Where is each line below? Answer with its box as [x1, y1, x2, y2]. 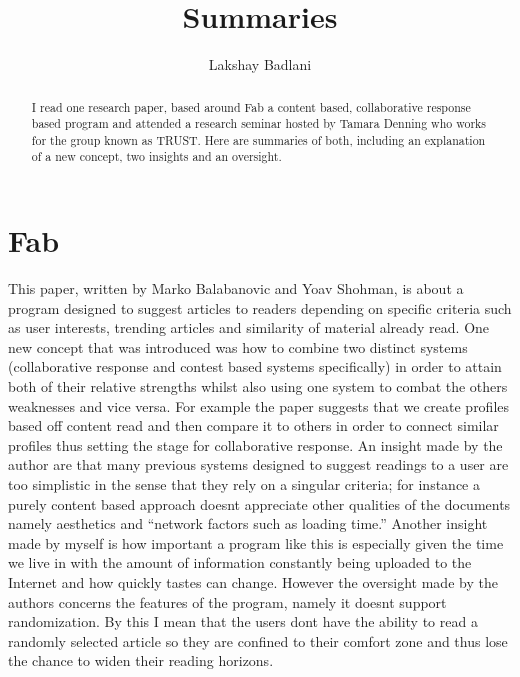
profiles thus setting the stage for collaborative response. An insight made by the [8, 434, 503, 455]
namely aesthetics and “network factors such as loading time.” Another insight [8, 513, 488, 534]
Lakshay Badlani [208, 54, 312, 75]
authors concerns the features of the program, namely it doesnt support [8, 591, 447, 612]
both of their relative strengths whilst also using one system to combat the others [8, 376, 508, 397]
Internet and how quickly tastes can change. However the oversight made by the [8, 571, 498, 592]
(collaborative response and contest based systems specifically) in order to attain [8, 356, 502, 377]
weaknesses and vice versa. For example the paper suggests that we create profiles [8, 395, 510, 416]
